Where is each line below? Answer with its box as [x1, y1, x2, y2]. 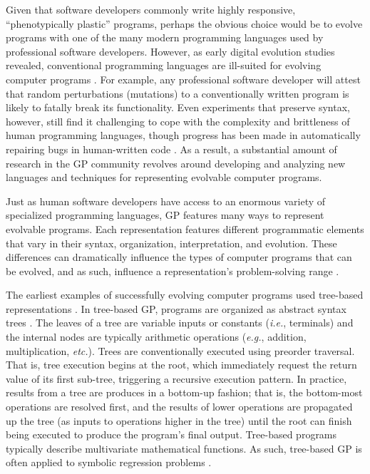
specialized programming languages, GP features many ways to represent [6, 207, 324, 222]
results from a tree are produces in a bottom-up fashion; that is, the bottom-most [6, 385, 363, 400]
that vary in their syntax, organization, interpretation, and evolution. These [6, 235, 337, 250]
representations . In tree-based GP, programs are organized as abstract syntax [6, 301, 346, 316]
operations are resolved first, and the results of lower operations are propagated [6, 399, 353, 414]
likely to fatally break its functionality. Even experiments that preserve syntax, [6, 100, 350, 115]
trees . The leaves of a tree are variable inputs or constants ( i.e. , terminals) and [6, 315, 354, 330]
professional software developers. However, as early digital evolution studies [6, 43, 335, 58]
